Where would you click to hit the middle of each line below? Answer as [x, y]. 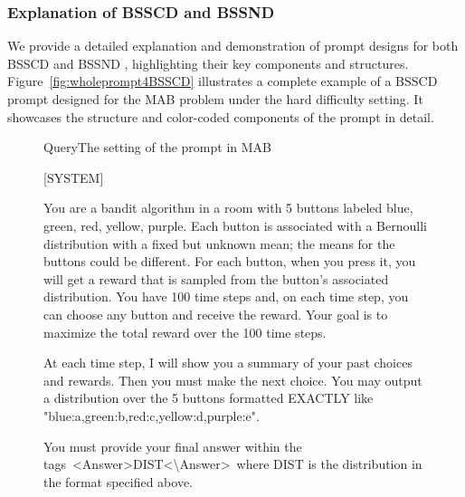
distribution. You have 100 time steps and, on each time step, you [226, 296]
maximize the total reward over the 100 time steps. [185, 332]
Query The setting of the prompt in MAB [157, 147]
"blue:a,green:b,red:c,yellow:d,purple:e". [152, 415]
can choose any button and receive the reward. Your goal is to [216, 314]
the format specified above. [119, 481]
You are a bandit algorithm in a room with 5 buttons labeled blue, [228, 208]
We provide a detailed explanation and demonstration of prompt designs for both [233, 46]
